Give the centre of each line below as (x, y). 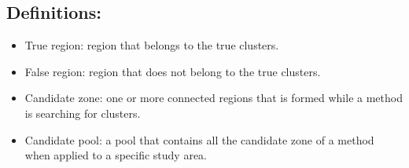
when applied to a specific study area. (116, 155)
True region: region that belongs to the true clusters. (152, 45)
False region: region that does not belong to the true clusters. (173, 71)
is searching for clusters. (83, 113)
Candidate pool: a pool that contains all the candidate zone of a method (199, 139)
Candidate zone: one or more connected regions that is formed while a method (214, 98)
